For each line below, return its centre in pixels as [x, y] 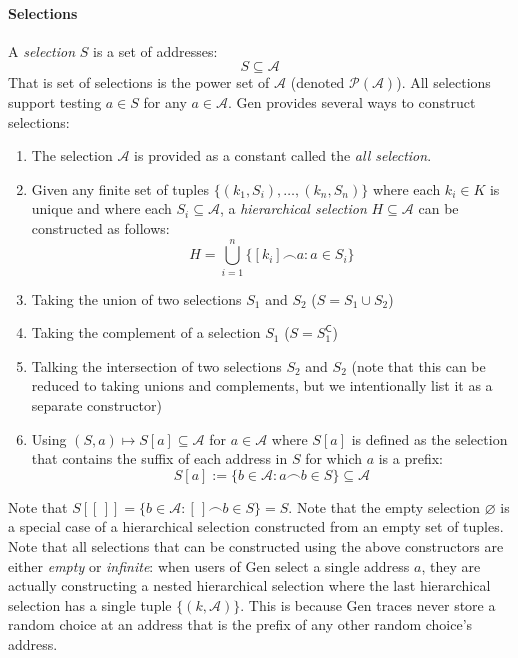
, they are [451, 565]
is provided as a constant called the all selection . [283, 155]
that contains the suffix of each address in [159, 458]
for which [333, 458]
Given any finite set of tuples [120, 188]
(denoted [317, 82]
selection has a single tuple [90, 604]
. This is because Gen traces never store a [368, 604]
